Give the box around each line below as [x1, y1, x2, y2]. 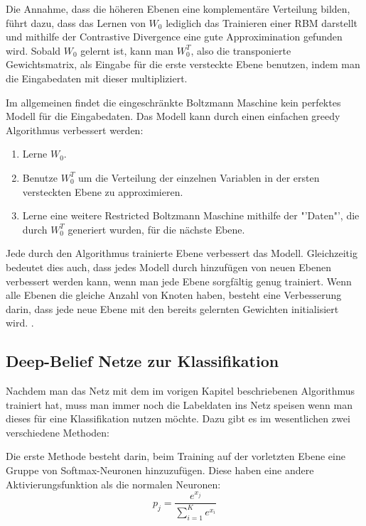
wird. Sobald [6, 43, 61, 57]
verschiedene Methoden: [6, 424, 109, 439]
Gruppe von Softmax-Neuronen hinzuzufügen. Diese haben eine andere [6, 463, 314, 478]
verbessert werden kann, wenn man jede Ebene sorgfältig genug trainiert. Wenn [6, 273, 352, 288]
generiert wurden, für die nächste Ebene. [68, 221, 245, 236]
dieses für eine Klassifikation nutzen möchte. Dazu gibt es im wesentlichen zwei [6, 411, 350, 426]
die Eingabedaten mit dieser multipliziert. [6, 70, 188, 85]
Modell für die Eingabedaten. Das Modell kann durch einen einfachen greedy [6, 109, 340, 124]
